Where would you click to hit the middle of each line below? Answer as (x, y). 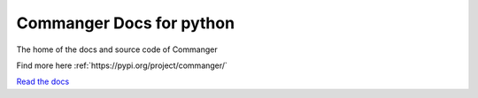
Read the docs (43, 82)
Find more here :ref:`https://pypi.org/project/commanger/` (122, 65)
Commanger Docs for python (125, 23)
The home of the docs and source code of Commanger (117, 49)
